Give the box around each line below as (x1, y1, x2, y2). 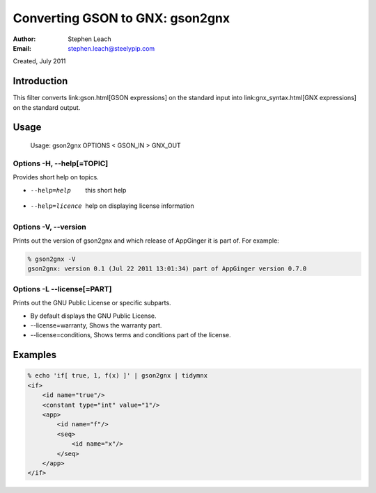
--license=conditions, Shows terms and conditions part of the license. (30, 331, 231, 339)
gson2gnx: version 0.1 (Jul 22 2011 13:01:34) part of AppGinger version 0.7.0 (27, 265, 307, 273)
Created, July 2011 (13, 57, 66, 65)
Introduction (13, 75, 68, 87)
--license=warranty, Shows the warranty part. (30, 321, 162, 330)
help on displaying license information (85, 202, 194, 210)
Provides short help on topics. (13, 173, 99, 181)
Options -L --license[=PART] (13, 284, 112, 293)
